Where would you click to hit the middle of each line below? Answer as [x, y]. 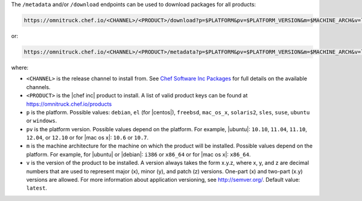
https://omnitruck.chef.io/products [69, 104]
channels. [38, 87]
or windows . [42, 121]
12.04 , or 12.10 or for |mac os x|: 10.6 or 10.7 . [87, 138]
